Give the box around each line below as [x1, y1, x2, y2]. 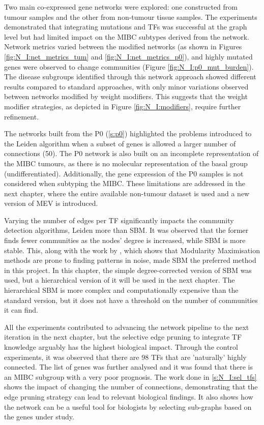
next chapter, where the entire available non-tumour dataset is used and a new [4, 188, 250, 198]
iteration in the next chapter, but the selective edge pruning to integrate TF [4, 331, 242, 342]
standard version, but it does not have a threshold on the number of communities [4, 294, 258, 305]
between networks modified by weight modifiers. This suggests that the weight [4, 91, 248, 102]
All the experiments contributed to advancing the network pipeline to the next [4, 321, 249, 332]
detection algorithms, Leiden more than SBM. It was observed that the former [4, 225, 249, 235]
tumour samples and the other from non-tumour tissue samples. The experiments [4, 11, 257, 22]
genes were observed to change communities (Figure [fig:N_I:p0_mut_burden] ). [4, 61, 254, 72]
